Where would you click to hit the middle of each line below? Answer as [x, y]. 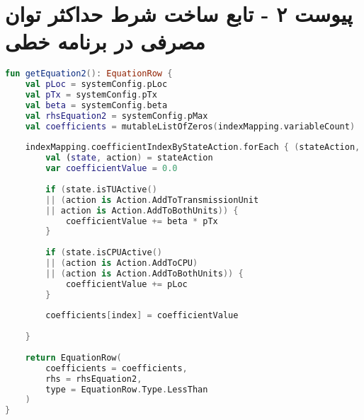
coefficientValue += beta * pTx [142, 221]
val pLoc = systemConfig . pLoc [96, 84]
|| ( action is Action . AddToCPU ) [122, 263]
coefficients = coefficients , [116, 368]
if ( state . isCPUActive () [104, 253]
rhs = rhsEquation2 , [94, 379]
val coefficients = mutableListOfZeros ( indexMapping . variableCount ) [190, 126]
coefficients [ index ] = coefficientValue [142, 316]
